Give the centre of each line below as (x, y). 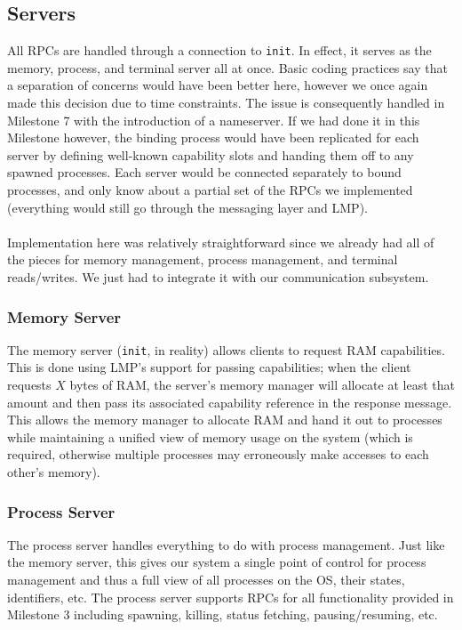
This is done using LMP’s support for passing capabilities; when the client (209, 367)
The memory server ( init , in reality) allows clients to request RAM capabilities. (226, 349)
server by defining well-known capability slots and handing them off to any (211, 154)
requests (29, 385)
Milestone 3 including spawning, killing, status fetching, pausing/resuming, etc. (223, 614)
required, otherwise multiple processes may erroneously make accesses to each (218, 454)
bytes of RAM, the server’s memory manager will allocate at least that (262, 385)
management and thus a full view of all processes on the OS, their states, (206, 580)
